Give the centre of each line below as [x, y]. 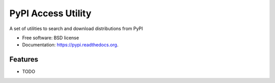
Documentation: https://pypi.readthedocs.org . [70, 45]
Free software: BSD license [50, 38]
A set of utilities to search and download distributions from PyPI [76, 29]
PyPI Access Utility [50, 13]
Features [24, 59]
